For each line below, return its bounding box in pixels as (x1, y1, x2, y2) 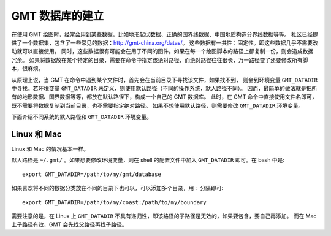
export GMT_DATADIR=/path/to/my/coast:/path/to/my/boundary (22, 199, 207, 205)
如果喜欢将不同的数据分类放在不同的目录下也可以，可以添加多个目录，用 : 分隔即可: (11, 185, 224, 192)
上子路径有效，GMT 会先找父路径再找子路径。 (11, 221, 128, 228)
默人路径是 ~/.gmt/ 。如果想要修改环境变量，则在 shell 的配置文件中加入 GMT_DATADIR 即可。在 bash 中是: (11, 156, 285, 164)
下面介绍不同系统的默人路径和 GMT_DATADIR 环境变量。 (11, 113, 153, 121)
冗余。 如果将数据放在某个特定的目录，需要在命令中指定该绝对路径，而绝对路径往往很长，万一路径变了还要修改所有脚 (11, 56, 308, 64)
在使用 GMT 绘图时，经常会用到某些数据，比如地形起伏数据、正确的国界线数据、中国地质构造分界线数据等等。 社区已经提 (11, 31, 318, 38)
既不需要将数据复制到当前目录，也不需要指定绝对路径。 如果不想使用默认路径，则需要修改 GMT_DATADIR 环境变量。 (11, 102, 304, 109)
